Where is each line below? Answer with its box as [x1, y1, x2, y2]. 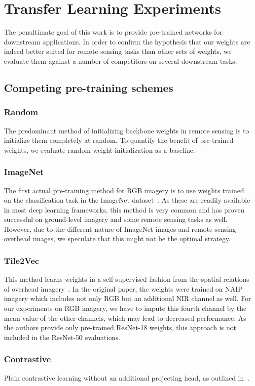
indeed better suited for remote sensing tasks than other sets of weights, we [4, 46, 232, 56]
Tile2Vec [4, 254, 39, 266]
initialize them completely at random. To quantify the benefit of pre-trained [4, 135, 234, 145]
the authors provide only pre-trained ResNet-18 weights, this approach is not [4, 322, 236, 333]
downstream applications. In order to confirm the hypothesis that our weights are [4, 36, 250, 46]
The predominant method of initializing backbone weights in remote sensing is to [4, 125, 249, 135]
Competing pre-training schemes [4, 80, 174, 95]
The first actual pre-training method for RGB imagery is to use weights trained [4, 185, 244, 195]
